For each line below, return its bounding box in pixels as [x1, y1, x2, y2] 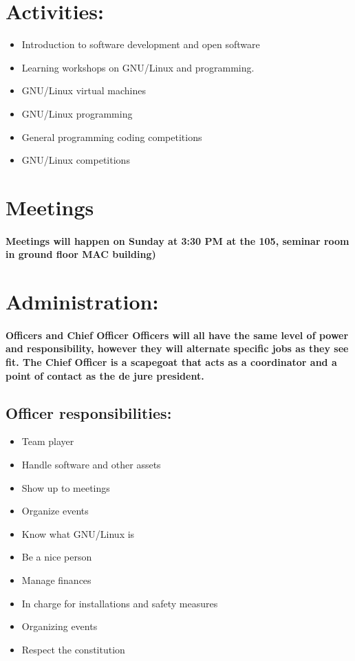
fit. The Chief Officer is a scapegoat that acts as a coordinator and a [6, 355, 337, 369]
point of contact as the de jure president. [6, 368, 204, 382]
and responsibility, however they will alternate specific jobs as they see [6, 341, 349, 356]
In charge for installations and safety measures [21, 596, 218, 610]
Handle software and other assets [21, 457, 161, 471]
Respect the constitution [21, 642, 125, 656]
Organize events [21, 503, 89, 518]
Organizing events [21, 619, 98, 633]
